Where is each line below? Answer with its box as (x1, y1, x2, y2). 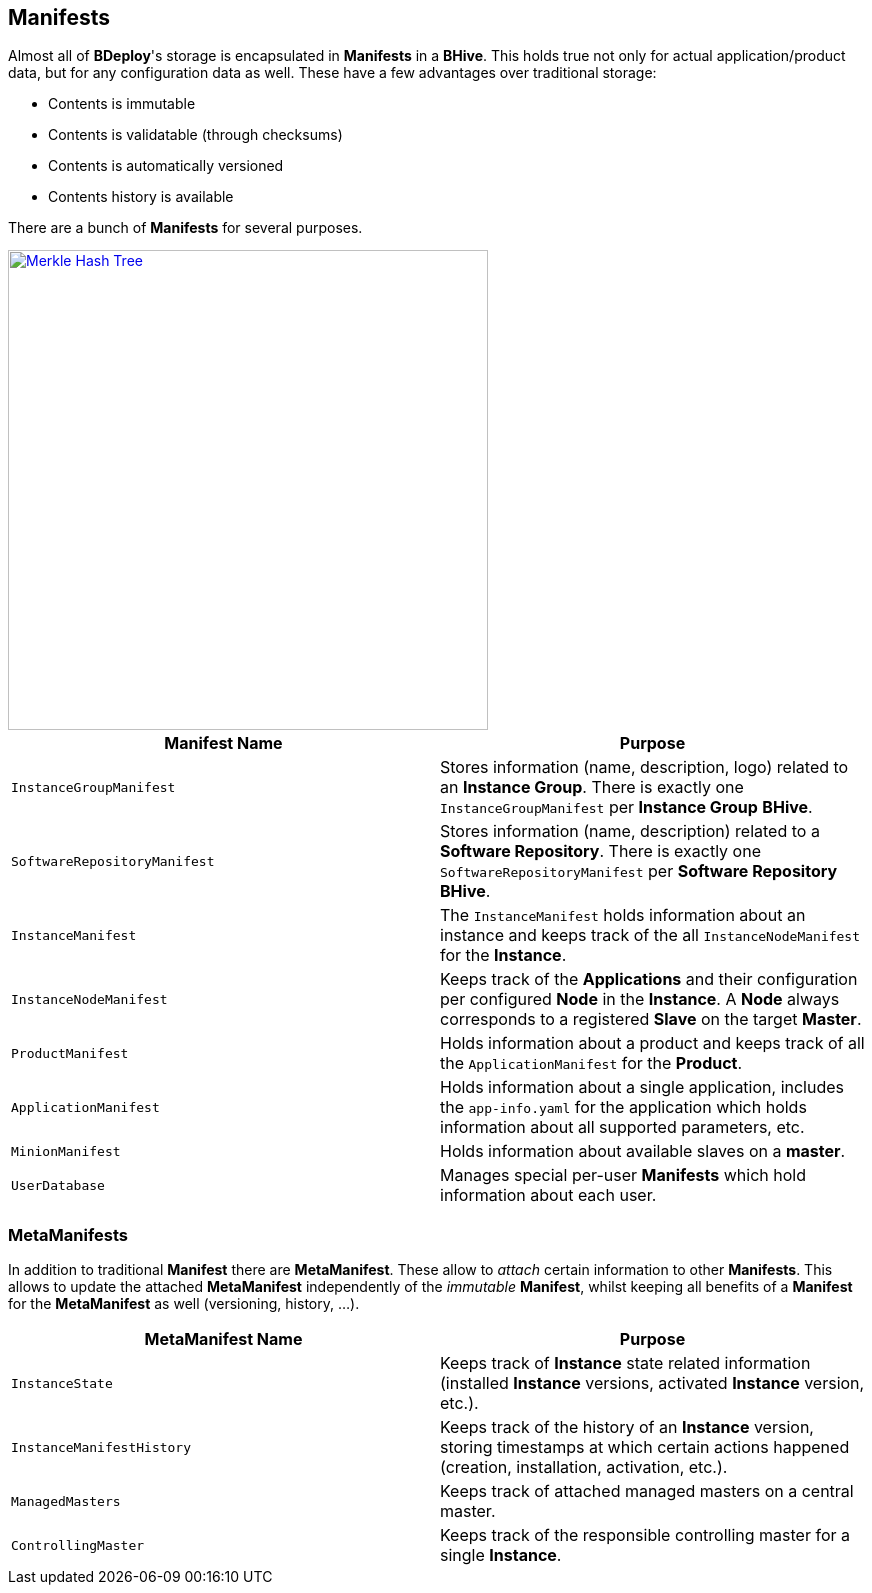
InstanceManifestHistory (11, 1439, 192, 1455)
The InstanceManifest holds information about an (440, 905, 806, 926)
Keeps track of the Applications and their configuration (440, 969, 858, 990)
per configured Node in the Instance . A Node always (440, 989, 840, 1010)
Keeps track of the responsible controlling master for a (440, 1525, 851, 1546)
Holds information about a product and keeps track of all (440, 1033, 865, 1054)
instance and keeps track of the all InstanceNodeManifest (440, 925, 861, 946)
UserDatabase (11, 1177, 105, 1193)
